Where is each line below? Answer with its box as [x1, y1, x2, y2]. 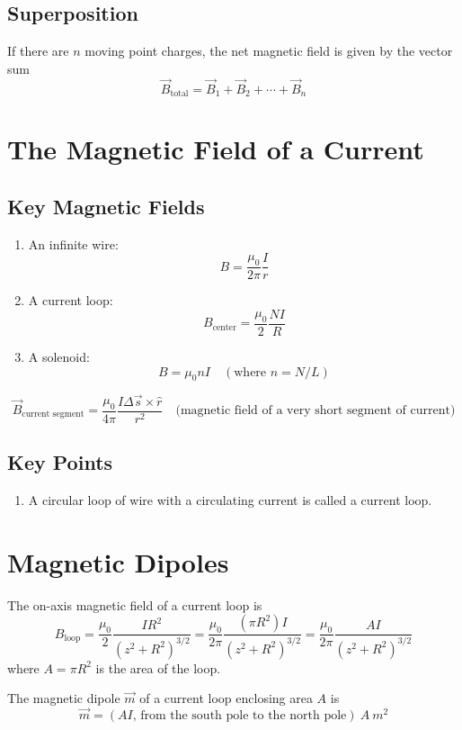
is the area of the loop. [95, 658, 221, 677]
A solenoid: [28, 347, 90, 365]
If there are [7, 41, 69, 60]
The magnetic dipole [7, 689, 120, 707]
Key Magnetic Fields [7, 192, 205, 220]
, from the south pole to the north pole [132, 708, 347, 722]
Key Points [7, 448, 113, 476]
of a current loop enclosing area [139, 689, 313, 707]
